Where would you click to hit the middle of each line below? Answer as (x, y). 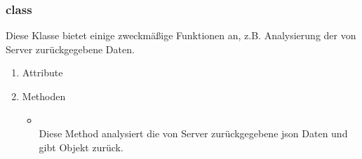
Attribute (42, 72)
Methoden (44, 96)
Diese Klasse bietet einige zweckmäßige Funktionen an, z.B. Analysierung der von (181, 35)
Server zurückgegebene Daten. (70, 49)
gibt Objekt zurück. (81, 147)
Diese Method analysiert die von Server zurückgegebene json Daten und (193, 133)
